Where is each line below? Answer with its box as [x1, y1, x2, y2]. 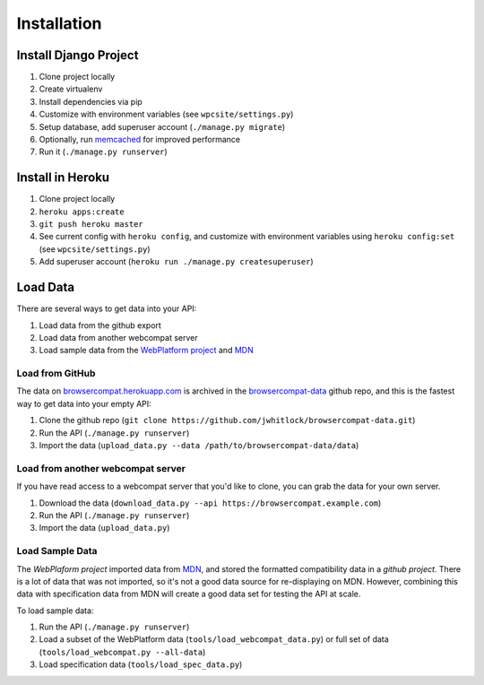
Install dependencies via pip [39, 96, 143, 107]
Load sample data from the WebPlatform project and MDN [39, 345, 255, 356]
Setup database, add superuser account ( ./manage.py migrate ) [39, 121, 286, 132]
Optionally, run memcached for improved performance [39, 134, 241, 145]
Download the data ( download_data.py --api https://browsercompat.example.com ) [39, 498, 382, 508]
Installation [16, 13, 102, 33]
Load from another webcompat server [16, 462, 186, 474]
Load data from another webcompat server [39, 332, 199, 342]
